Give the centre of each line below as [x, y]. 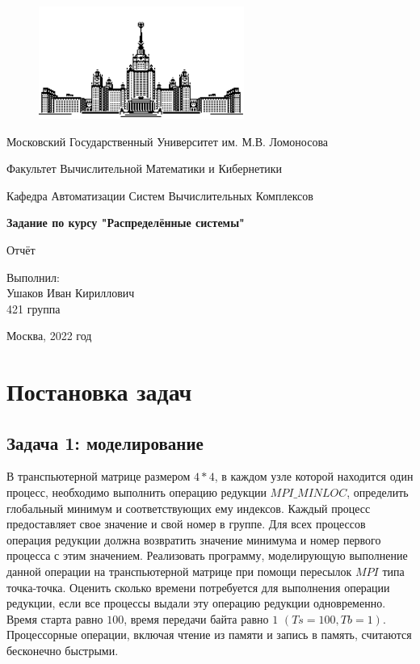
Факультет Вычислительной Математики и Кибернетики [145, 168]
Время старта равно [55, 618]
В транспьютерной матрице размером [99, 476]
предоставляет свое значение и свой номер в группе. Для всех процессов [186, 524]
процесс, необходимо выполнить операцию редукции [136, 492]
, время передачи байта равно [196, 618]
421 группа [34, 308]
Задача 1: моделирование [105, 442]
